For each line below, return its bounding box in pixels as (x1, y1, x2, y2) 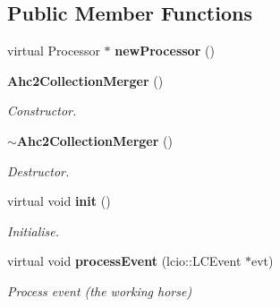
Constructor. (7, 101, 77, 120)
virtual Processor (7, 41, 100, 60)
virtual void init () (7, 192, 111, 210)
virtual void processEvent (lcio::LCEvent (7, 252, 242, 270)
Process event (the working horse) (7, 281, 192, 300)
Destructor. (7, 161, 70, 180)
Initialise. (7, 221, 60, 240)
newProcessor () (115, 41, 215, 60)
